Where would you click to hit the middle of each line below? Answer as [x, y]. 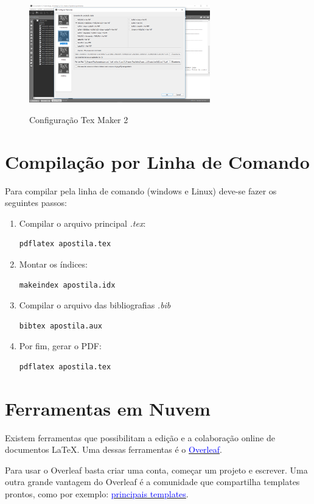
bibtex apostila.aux [61, 326]
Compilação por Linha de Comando [157, 161]
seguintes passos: [36, 203]
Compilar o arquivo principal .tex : [82, 223]
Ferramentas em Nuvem [108, 408]
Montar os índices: [53, 264]
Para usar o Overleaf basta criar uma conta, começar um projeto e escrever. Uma [156, 470]
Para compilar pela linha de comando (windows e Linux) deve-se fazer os [141, 190]
